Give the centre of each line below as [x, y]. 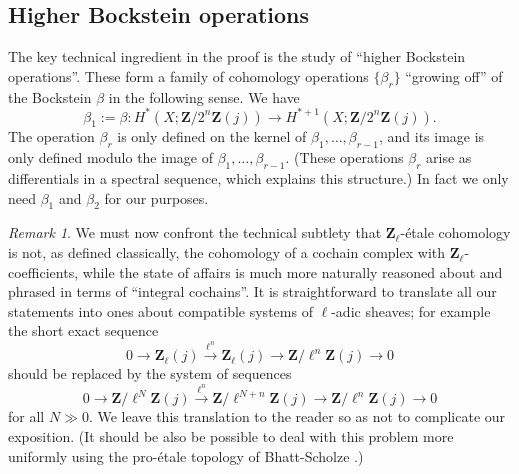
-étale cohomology [455, 232]
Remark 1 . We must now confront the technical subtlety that [195, 232]
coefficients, [43, 271]
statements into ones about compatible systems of [160, 310]
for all [26, 416]
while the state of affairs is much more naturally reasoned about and [292, 271]
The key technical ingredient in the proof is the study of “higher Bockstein [237, 56]
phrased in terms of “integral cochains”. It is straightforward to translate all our [252, 291]
